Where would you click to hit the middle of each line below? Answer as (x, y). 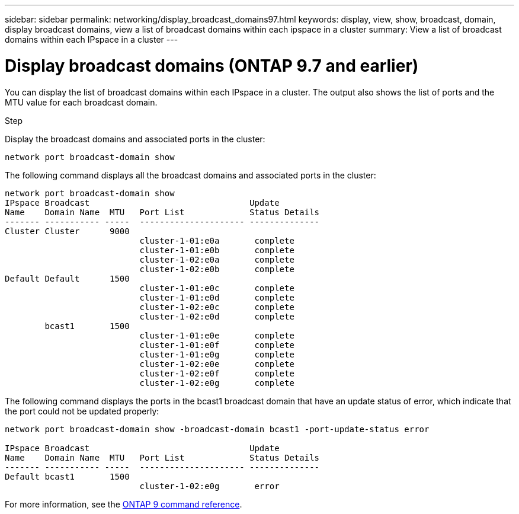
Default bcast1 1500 (67, 476)
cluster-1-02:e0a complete (217, 259)
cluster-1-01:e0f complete (217, 345)
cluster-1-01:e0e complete (217, 335)
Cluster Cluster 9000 (67, 231)
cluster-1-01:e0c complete (217, 288)
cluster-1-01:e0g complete (217, 354)
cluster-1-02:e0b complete (217, 269)
